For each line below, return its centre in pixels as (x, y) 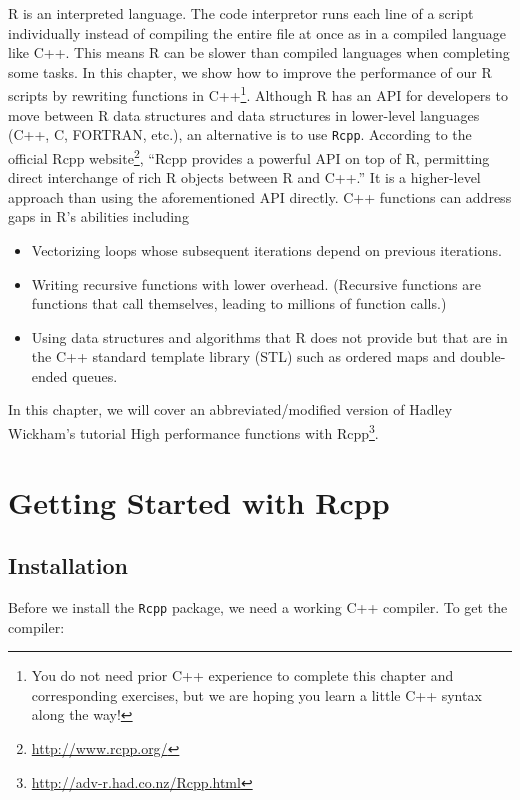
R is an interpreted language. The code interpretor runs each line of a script (241, 13)
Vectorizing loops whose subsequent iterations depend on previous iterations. (266, 249)
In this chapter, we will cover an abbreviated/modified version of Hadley (230, 409)
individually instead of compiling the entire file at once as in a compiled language (257, 32)
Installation (68, 565)
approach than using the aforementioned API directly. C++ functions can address (260, 196)
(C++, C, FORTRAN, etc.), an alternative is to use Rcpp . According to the (240, 134)
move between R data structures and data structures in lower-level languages (244, 114)
